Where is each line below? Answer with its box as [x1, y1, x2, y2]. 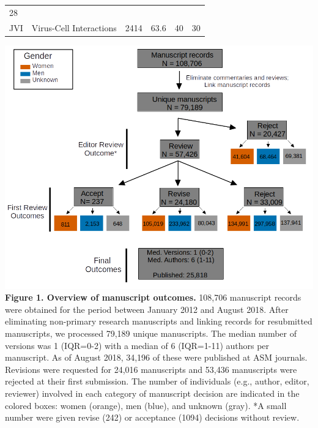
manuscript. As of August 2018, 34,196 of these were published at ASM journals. [5, 351, 308, 364]
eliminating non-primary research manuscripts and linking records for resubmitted [5, 315, 312, 328]
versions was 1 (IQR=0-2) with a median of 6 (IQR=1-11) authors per [5, 339, 270, 351]
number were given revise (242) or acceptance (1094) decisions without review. [5, 411, 300, 424]
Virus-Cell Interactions [31, 21, 117, 34]
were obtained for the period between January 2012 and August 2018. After [5, 302, 289, 315]
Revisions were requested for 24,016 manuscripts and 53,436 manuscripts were [5, 362, 297, 375]
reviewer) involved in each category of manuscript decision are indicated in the [5, 386, 300, 399]
